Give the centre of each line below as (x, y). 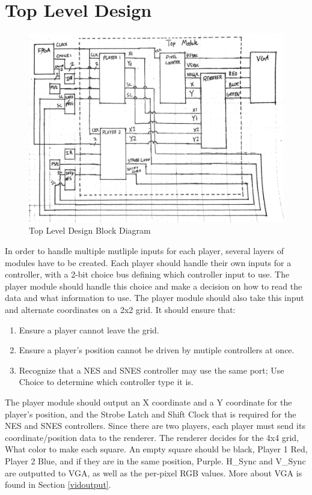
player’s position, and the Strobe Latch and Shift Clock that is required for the (151, 414)
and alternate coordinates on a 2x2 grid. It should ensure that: (120, 309)
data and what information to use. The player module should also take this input (154, 298)
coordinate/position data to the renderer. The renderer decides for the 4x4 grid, (152, 437)
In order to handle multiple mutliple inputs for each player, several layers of (145, 251)
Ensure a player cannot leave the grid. (89, 329)
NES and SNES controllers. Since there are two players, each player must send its (155, 426)
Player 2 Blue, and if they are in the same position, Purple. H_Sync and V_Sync (155, 460)
